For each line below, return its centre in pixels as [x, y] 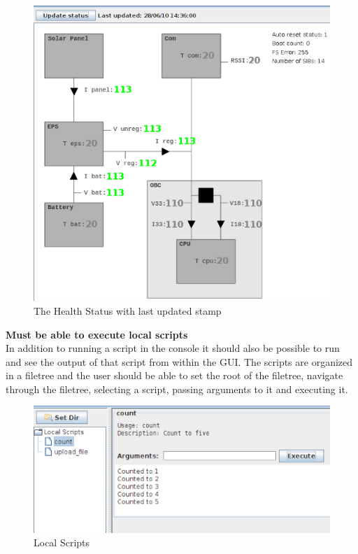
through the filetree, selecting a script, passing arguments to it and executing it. [177, 389]
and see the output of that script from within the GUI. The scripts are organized [179, 361]
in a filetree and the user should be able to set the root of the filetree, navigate [174, 375]
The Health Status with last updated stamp [128, 310]
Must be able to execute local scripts [97, 334]
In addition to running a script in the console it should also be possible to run [173, 348]
